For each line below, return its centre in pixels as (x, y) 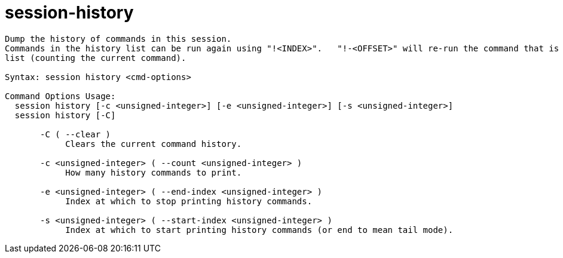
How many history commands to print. (154, 172)
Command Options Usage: (60, 96)
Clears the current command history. (154, 144)
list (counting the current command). (96, 58)
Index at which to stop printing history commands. (189, 201)
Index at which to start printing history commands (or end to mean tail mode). (259, 230)
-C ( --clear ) (76, 134)
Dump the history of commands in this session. (118, 39)
